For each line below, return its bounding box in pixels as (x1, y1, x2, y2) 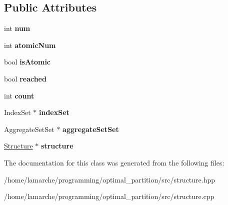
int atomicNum (4, 39, 56, 50)
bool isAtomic (4, 56, 51, 67)
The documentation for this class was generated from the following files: (4, 157, 224, 167)
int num (4, 23, 30, 33)
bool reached (4, 73, 46, 83)
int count (4, 90, 34, 100)
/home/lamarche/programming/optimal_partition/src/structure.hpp (4, 174, 215, 184)
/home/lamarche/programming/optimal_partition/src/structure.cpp (4, 191, 214, 201)
